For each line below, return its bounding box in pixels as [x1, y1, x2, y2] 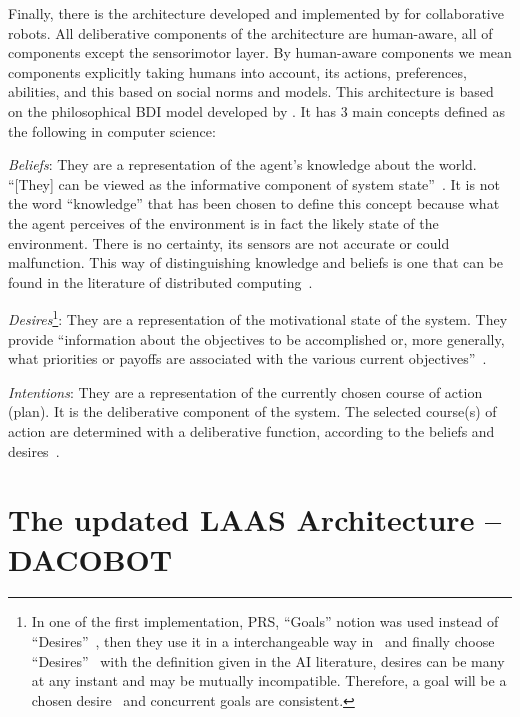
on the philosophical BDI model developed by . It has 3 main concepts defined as [8, 100, 505, 121]
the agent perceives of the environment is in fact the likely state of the [8, 212, 439, 233]
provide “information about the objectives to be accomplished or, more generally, [8, 328, 505, 349]
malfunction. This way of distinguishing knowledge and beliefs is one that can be [8, 252, 504, 273]
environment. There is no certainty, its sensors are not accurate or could [8, 232, 450, 253]
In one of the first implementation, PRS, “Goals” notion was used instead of [31, 611, 499, 632]
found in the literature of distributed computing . [8, 271, 313, 292]
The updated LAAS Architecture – [8, 499, 502, 540]
